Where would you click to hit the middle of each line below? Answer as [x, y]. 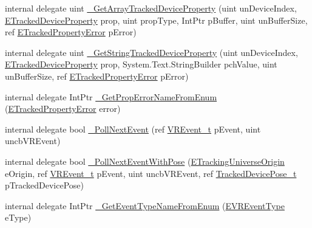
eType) [18, 217]
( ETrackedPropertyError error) [63, 109]
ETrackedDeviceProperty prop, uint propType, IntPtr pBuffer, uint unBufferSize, [156, 20]
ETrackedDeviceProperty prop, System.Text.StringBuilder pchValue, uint [141, 64]
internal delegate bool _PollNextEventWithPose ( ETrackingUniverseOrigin [145, 161]
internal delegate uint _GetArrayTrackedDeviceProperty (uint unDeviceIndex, [151, 8]
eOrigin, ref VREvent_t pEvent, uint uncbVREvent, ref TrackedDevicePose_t [151, 173]
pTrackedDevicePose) [44, 185]
